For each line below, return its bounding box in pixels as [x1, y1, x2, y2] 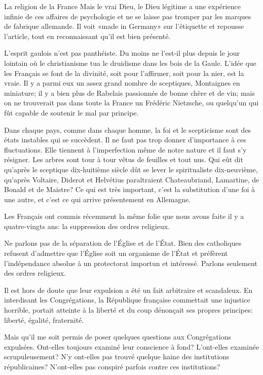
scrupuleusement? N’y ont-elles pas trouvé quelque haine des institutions [4, 351, 230, 362]
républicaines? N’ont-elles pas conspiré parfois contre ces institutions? [4, 361, 220, 371]
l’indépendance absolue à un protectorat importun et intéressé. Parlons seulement [4, 257, 257, 268]
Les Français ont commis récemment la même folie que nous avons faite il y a [4, 211, 244, 221]
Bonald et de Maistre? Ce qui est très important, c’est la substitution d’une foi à [4, 184, 255, 195]
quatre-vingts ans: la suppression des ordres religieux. [4, 220, 170, 231]
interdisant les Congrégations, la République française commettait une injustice [4, 294, 250, 305]
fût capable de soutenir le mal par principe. [4, 107, 139, 118]
